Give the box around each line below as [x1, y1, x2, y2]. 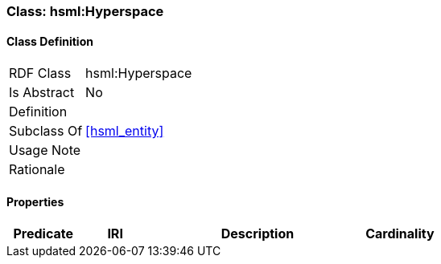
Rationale [9, 161, 65, 178]
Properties [6, 194, 64, 209]
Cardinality [365, 225, 435, 242]
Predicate [13, 225, 73, 242]
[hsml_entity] [85, 123, 164, 140]
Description [220, 225, 295, 242]
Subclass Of [9, 123, 83, 140]
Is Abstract [9, 84, 75, 101]
